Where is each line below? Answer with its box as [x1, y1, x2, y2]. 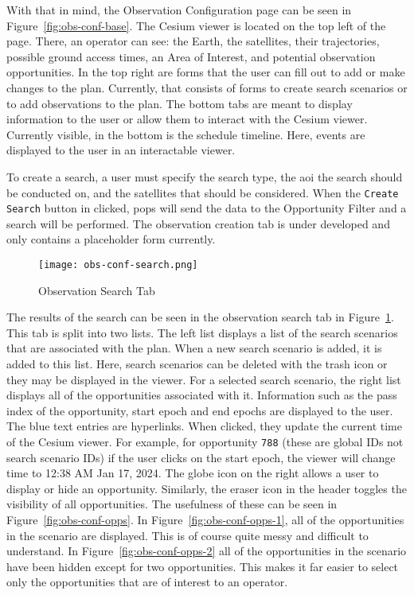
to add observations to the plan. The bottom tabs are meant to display [6, 95, 353, 111]
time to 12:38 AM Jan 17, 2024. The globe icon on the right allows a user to [6, 465, 379, 481]
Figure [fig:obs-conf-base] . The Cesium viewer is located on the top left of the [6, 17, 386, 33]
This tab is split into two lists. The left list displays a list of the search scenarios [6, 324, 398, 340]
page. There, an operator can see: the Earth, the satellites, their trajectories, [6, 33, 380, 49]
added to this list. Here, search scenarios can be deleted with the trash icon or [6, 356, 388, 372]
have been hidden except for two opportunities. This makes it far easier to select [6, 558, 399, 574]
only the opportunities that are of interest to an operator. [6, 574, 288, 590]
